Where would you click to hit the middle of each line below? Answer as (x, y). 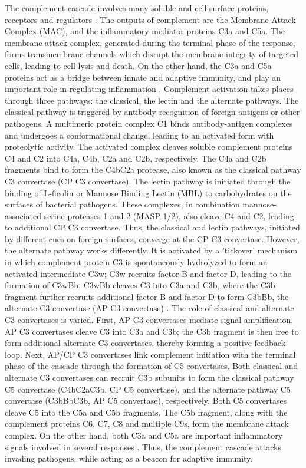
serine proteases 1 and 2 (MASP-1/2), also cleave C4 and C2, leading (169, 215)
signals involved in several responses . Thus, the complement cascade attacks (143, 446)
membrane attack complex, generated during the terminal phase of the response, (150, 42)
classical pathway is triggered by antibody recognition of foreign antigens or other (152, 112)
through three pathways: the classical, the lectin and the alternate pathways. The (152, 100)
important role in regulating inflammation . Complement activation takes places (149, 89)
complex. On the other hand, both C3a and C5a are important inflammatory (144, 435)
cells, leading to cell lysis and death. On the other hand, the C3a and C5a (138, 65)
